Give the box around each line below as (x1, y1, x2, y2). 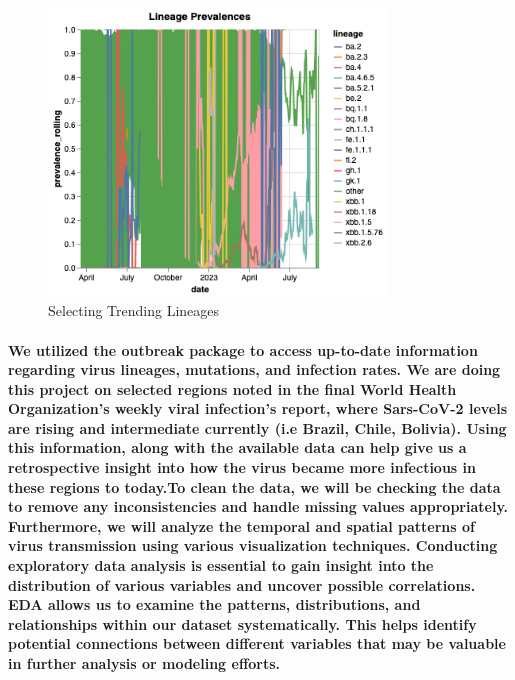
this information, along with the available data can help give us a (8, 437, 467, 458)
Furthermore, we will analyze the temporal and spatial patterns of (8, 515, 475, 536)
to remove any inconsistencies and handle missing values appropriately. (8, 496, 509, 517)
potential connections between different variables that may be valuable (8, 633, 506, 654)
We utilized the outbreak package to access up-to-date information (8, 339, 478, 360)
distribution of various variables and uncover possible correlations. (8, 574, 476, 595)
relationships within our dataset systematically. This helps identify (8, 613, 477, 634)
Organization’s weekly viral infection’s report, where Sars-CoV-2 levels (8, 398, 508, 419)
